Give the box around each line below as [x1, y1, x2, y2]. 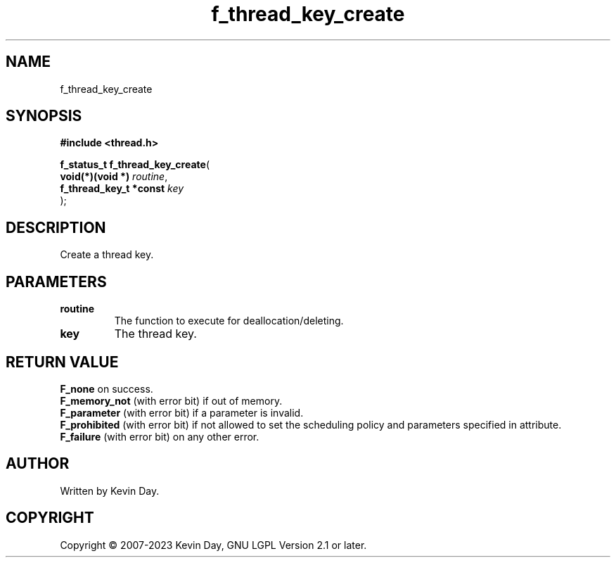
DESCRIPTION [6, 218, 106, 236]
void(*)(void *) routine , [60, 170, 168, 183]
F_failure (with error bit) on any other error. [60, 430, 259, 443]
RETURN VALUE [6, 353, 119, 371]
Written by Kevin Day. [60, 484, 160, 497]
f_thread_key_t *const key [60, 182, 184, 195]
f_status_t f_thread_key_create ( [60, 158, 210, 171]
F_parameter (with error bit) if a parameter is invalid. [60, 406, 304, 419]
